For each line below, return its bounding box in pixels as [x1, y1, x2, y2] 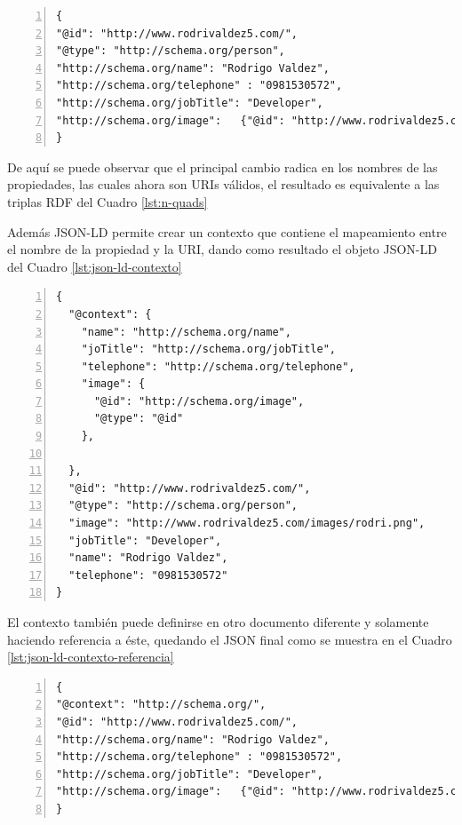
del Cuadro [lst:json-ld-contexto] [7, 257, 182, 275]
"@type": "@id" [93, 412, 184, 425]
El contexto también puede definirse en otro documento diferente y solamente [7, 613, 429, 631]
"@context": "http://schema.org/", [56, 698, 267, 711]
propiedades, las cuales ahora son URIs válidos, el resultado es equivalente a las [7, 175, 440, 194]
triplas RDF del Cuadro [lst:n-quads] [7, 192, 208, 210]
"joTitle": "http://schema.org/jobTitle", [81, 343, 336, 356]
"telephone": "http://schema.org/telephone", [81, 360, 355, 373]
